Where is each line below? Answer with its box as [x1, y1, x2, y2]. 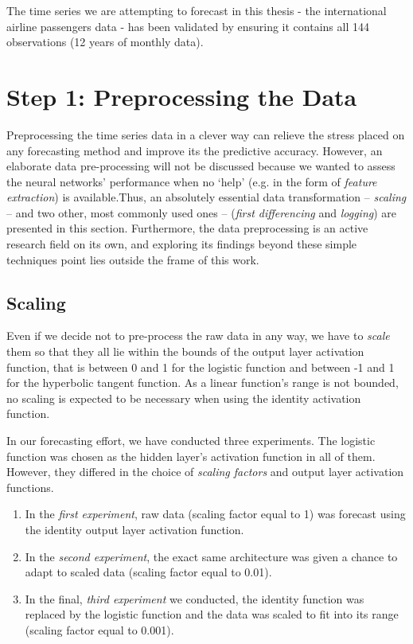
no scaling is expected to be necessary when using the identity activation [6, 389, 361, 406]
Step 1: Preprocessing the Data [6, 80, 357, 112]
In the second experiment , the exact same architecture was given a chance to [25, 548, 398, 564]
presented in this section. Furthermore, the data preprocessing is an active [6, 220, 368, 236]
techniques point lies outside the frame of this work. [6, 251, 259, 267]
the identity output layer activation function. [25, 521, 244, 537]
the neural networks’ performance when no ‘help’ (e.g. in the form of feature [6, 173, 377, 189]
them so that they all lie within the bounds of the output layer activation [6, 343, 364, 360]
